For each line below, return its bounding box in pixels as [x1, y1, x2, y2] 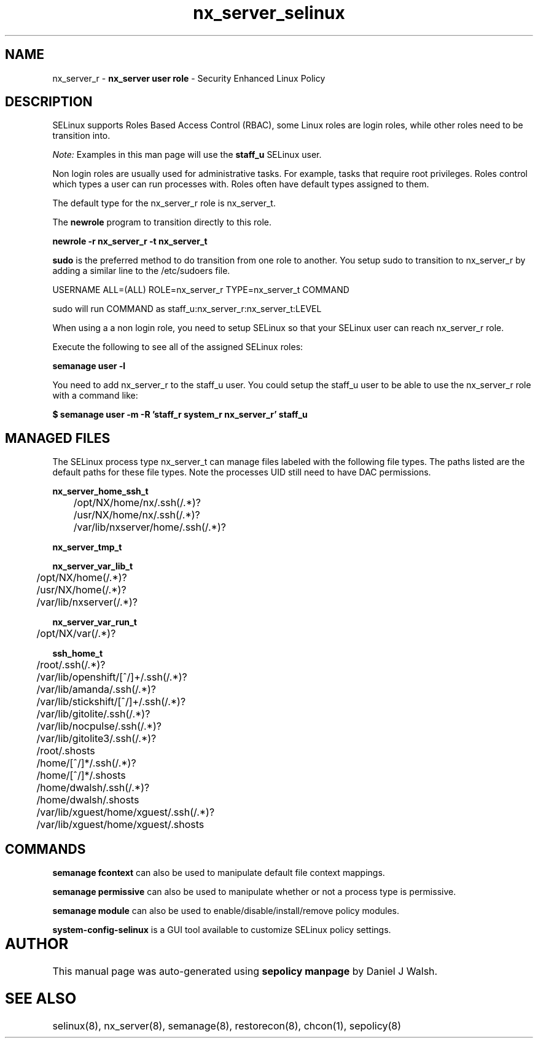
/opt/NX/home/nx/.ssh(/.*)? [73, 496, 201, 509]
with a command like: [52, 390, 138, 401]
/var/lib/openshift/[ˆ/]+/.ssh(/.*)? [36, 671, 187, 684]
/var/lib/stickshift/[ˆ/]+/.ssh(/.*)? [36, 695, 186, 708]
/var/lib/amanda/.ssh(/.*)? [36, 683, 157, 696]
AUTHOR [5, 935, 69, 953]
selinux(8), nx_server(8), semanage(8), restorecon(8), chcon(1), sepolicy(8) [52, 1019, 402, 1032]
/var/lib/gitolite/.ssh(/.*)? [36, 708, 150, 721]
